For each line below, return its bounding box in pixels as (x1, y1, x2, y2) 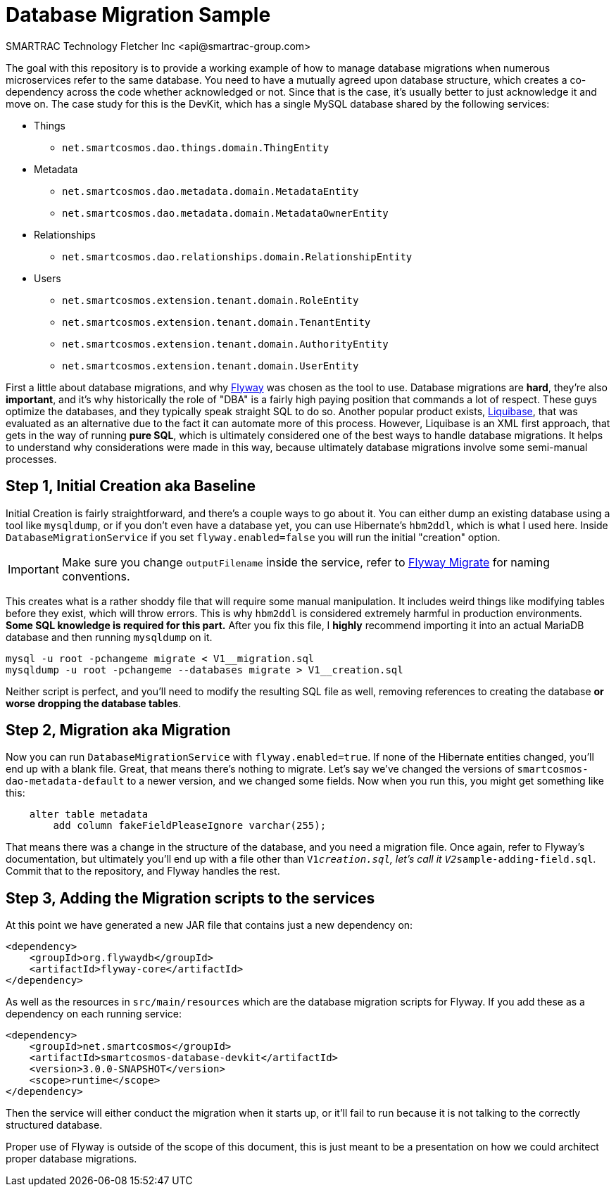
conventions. (61, 569, 130, 583)
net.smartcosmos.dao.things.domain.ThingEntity (62, 141, 329, 153)
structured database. (6, 1119, 103, 1131)
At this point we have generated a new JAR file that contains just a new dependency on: (6, 919, 413, 932)
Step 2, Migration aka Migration (6, 721, 231, 740)
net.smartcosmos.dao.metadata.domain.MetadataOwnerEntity (62, 207, 389, 219)
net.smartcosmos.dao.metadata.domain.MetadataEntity (62, 185, 359, 197)
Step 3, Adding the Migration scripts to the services (6, 889, 375, 907)
